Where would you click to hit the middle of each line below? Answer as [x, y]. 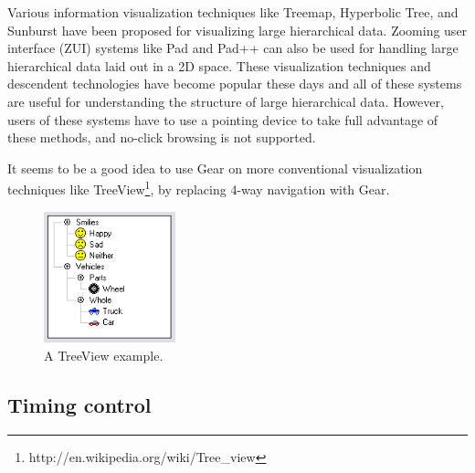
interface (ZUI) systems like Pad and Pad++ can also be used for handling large [233, 48]
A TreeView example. [104, 355]
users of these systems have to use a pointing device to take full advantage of [223, 119]
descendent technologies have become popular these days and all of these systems [235, 84]
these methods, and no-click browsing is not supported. [162, 137]
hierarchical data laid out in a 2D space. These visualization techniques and [219, 65]
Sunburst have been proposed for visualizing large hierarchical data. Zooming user [237, 30]
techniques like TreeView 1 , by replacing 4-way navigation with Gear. [199, 188]
